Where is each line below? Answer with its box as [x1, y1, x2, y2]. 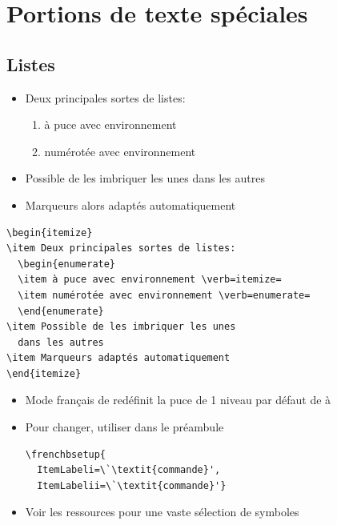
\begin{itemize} [6, 226, 93, 238]
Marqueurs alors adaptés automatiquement [25, 196, 236, 213]
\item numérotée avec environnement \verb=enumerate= [18, 289, 311, 301]
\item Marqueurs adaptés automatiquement [6, 352, 231, 364]
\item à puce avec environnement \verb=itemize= [18, 274, 282, 286]
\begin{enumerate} [18, 258, 116, 270]
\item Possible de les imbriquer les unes [6, 321, 236, 333]
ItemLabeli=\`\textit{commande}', [37, 464, 221, 476]
